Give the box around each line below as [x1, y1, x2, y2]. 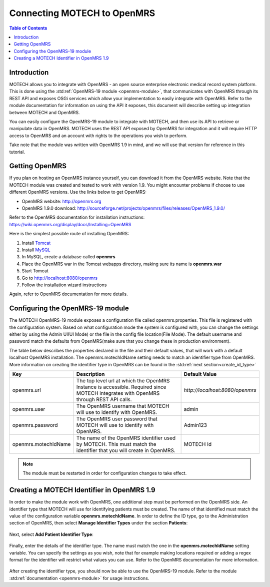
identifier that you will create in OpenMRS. [76, 447, 176, 454]
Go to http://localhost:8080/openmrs [21, 275, 97, 281]
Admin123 [183, 421, 207, 428]
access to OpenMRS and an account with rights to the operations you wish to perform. [9, 133, 187, 139]
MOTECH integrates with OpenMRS [76, 389, 160, 396]
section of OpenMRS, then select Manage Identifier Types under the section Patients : [9, 520, 188, 526]
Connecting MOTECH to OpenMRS [9, 8, 155, 19]
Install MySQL [21, 247, 50, 253]
